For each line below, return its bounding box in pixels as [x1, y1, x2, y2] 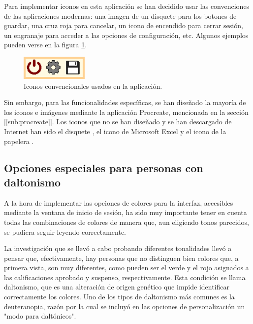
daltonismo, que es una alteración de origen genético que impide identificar [4, 282, 229, 292]
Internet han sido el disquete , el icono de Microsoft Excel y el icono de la [4, 126, 226, 136]
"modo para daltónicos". [4, 311, 76, 321]
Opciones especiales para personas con [4, 160, 203, 175]
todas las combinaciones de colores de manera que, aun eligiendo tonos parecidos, [4, 216, 249, 227]
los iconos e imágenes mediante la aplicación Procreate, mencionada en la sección [4, 107, 249, 117]
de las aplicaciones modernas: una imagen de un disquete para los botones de [4, 10, 237, 21]
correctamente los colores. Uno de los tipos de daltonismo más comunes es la [4, 291, 235, 302]
